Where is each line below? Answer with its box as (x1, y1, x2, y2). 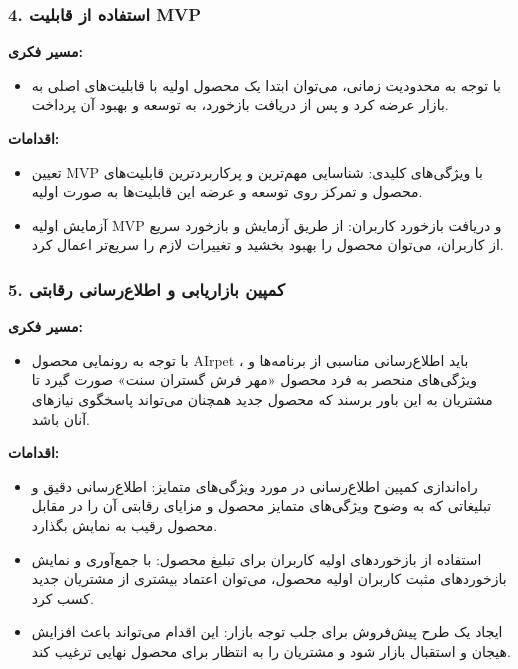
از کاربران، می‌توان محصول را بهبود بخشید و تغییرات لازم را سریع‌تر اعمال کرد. (31, 234, 504, 255)
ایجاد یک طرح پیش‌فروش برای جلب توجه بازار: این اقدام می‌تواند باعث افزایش (31, 621, 503, 642)
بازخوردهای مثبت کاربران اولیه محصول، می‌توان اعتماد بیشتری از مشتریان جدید (31, 568, 507, 589)
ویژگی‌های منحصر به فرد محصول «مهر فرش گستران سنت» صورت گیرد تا (31, 369, 477, 390)
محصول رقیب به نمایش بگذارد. (31, 514, 218, 535)
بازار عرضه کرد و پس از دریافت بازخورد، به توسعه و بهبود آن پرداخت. (31, 94, 449, 115)
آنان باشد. (31, 408, 90, 429)
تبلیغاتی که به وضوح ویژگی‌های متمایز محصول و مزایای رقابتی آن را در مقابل (31, 495, 492, 516)
